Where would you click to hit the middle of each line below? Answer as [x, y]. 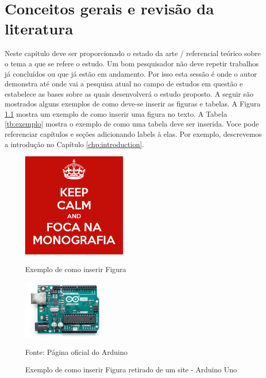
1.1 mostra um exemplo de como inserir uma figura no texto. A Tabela [116, 113]
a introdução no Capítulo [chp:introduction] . [74, 144]
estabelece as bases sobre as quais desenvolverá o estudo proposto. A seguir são [129, 93]
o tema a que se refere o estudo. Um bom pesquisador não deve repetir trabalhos [132, 63]
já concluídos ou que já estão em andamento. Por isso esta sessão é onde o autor [131, 73]
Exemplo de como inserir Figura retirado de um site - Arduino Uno [131, 370]
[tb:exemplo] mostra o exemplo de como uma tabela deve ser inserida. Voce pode [132, 124]
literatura [39, 29]
